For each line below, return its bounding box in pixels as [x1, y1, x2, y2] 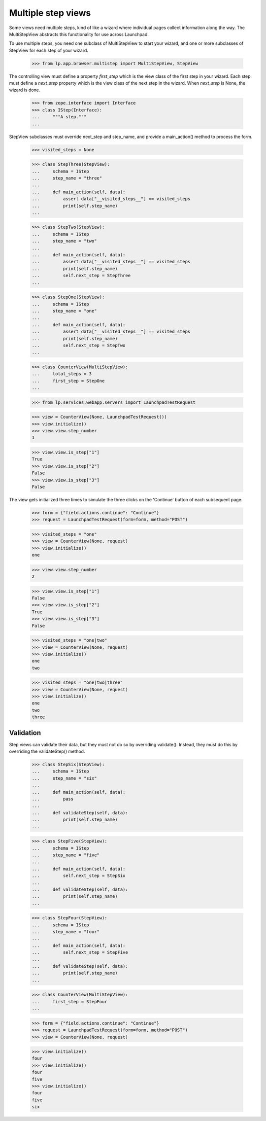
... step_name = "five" [32, 852, 100, 858]
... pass [32, 796, 74, 802]
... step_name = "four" [32, 929, 100, 935]
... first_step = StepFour [32, 999, 108, 1004]
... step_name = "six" [32, 775, 97, 781]
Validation [9, 729, 41, 737]
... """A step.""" [32, 114, 87, 120]
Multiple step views [9, 7, 91, 18]
